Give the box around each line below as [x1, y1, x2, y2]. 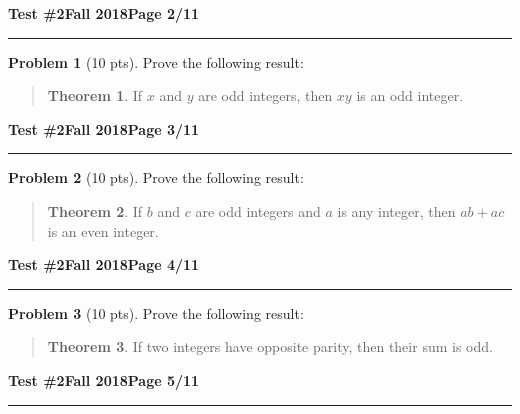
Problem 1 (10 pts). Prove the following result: [8, 51, 304, 72]
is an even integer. [47, 220, 159, 241]
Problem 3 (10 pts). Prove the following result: [8, 302, 304, 323]
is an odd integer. [356, 85, 464, 106]
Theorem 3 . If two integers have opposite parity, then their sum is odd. [47, 336, 493, 357]
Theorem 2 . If [47, 200, 143, 221]
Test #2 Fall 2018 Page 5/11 [8, 369, 200, 390]
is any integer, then [337, 200, 456, 221]
